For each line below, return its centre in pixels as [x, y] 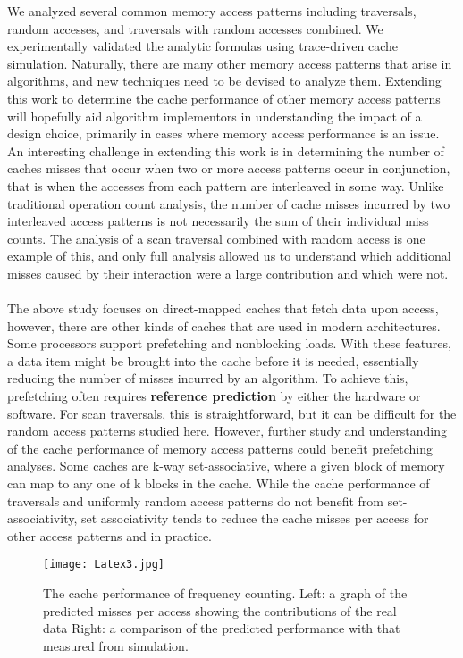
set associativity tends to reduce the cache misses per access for [255, 518]
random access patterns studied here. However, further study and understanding [227, 431]
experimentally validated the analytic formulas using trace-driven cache [203, 46]
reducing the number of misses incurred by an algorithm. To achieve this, [208, 378]
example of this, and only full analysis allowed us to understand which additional [229, 256]
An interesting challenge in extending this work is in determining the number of [226, 150]
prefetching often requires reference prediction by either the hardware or [214, 396]
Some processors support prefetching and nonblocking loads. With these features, [229, 343]
